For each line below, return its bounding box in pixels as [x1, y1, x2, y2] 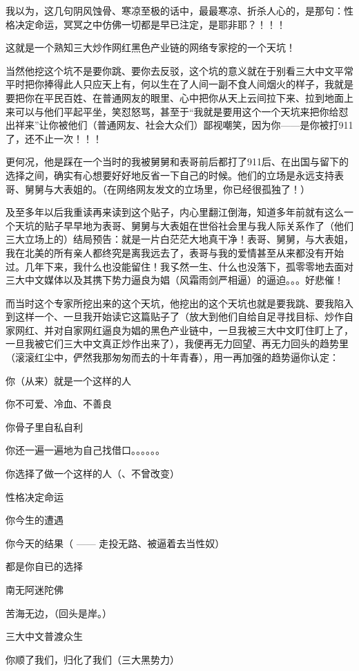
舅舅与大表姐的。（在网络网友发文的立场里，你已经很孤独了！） [24, 181, 310, 196]
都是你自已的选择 [6, 559, 83, 573]
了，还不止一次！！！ [6, 131, 102, 145]
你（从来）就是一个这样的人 [6, 373, 131, 387]
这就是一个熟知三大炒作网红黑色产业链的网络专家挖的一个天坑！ [6, 40, 295, 55]
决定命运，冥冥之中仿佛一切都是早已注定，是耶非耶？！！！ [14, 17, 286, 31]
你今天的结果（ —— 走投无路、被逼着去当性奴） [6, 535, 225, 550]
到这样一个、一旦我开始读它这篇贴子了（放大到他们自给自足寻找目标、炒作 [6, 309, 344, 324]
